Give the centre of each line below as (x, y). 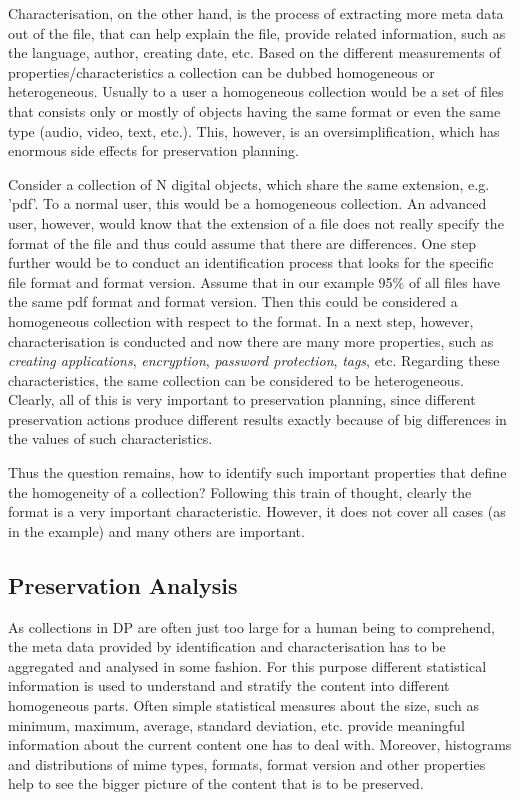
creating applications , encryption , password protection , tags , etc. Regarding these (254, 360)
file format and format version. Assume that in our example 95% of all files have (254, 281)
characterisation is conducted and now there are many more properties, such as (251, 340)
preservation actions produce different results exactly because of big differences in (257, 418)
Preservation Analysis (123, 584)
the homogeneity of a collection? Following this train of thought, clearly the (240, 491)
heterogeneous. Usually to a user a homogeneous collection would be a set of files (256, 91)
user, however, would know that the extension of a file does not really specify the (256, 222)
